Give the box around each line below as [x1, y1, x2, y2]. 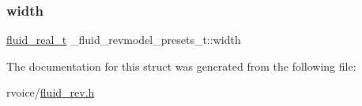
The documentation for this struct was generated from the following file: [6, 57, 356, 74]
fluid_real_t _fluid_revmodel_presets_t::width [6, 31, 241, 48]
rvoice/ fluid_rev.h [6, 84, 95, 101]
